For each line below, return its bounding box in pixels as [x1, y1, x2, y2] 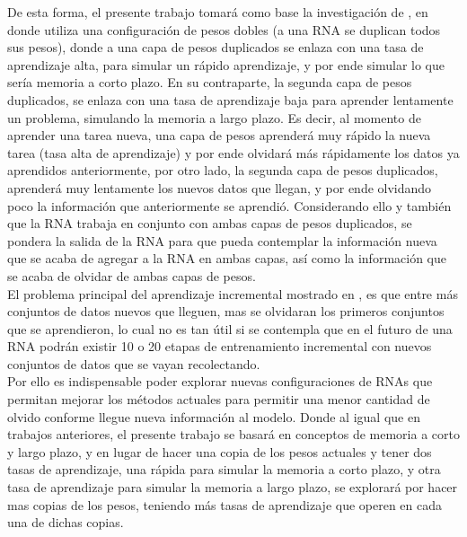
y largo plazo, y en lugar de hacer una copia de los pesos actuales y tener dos [7, 442, 432, 461]
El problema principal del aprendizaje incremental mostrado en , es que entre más [7, 284, 458, 303]
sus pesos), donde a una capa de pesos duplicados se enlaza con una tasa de [7, 38, 424, 57]
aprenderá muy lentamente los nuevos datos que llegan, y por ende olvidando [7, 178, 432, 197]
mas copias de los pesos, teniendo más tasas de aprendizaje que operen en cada [7, 495, 443, 514]
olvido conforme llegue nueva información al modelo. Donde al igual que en [7, 407, 420, 426]
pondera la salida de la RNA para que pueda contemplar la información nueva [7, 231, 437, 250]
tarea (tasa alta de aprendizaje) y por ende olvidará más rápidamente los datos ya [7, 143, 460, 162]
